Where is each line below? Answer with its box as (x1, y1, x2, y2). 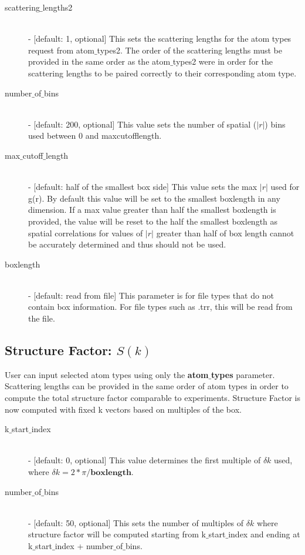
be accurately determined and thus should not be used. (28, 238, 226, 250)
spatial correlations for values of (28, 226, 143, 239)
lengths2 (42, 1, 73, 13)
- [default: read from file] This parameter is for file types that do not (28, 289, 274, 301)
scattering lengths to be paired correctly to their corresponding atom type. (28, 66, 297, 79)
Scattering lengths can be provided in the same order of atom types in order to (5, 380, 289, 392)
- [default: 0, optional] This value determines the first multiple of (28, 454, 261, 466)
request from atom (28, 44, 94, 56)
